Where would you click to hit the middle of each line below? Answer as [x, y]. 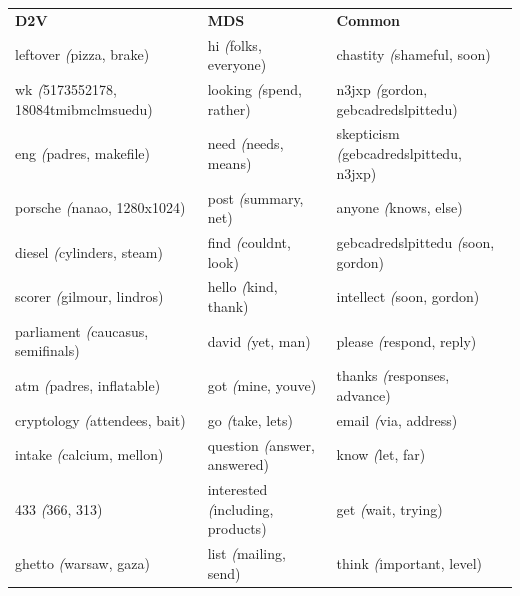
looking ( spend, [254, 89]
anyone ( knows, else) [399, 207]
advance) [363, 394]
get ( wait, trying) [389, 508]
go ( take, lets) [250, 419]
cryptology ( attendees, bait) [100, 419]
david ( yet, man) [259, 340]
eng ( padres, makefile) [82, 153]
